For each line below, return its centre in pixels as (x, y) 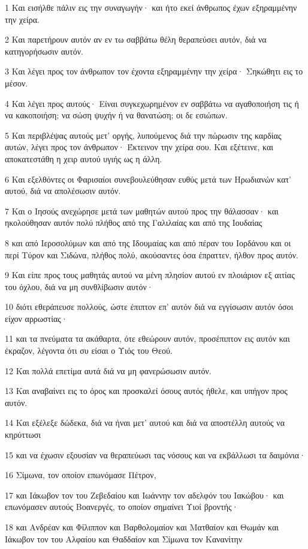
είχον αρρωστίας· (36, 318)
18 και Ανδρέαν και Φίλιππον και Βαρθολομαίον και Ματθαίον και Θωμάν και (142, 527)
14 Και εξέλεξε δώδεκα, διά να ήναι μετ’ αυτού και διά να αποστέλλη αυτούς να (145, 423)
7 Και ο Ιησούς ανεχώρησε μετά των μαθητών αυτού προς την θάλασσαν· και (142, 211)
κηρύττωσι (23, 435)
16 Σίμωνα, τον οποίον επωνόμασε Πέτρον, (81, 475)
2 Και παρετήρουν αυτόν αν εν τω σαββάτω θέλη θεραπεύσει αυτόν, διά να (136, 39)
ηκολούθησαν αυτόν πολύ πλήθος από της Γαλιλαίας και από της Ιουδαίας (134, 223)
